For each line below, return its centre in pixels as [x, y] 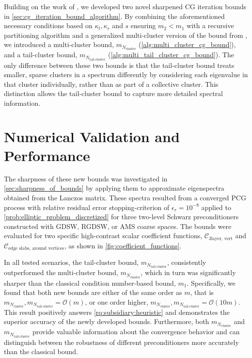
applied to [216, 207]
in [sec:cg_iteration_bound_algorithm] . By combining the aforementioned [114, 16]
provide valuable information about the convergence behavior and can [136, 332]
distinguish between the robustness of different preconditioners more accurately [121, 342]
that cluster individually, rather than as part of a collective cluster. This [111, 84]
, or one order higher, [117, 301]
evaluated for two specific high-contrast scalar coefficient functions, [103, 236]
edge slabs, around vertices [36, 249]
